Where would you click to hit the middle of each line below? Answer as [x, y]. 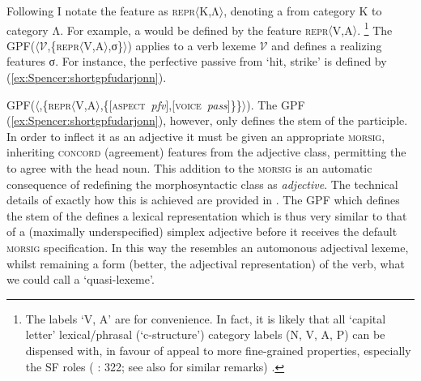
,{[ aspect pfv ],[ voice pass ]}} [171, 104]
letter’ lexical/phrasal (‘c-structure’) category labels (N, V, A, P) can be [205, 334]
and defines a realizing [327, 45]
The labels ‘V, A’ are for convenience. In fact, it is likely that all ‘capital [206, 318]
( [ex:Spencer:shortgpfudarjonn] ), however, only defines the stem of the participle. [207, 120]
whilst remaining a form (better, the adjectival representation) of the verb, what [206, 263]
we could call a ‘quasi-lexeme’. [81, 279]
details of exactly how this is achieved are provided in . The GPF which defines [203, 200]
